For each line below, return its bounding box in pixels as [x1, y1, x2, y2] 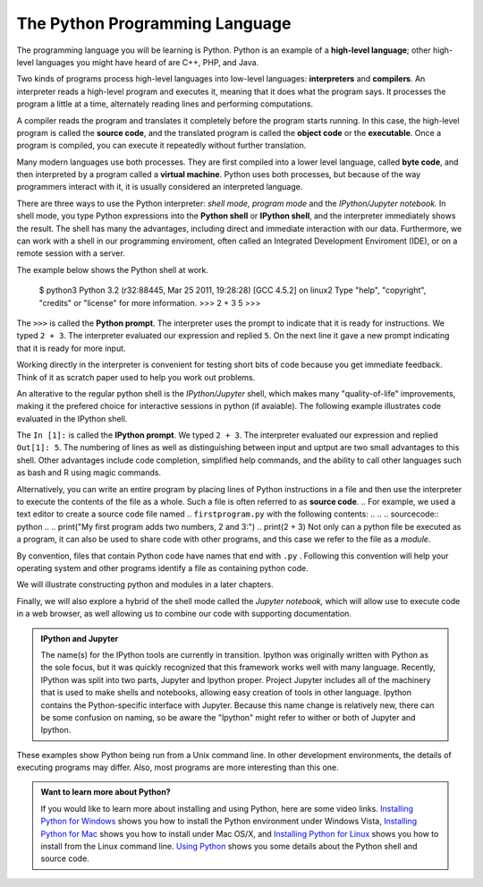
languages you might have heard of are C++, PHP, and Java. [36, 56, 259, 67]
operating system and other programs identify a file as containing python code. [16, 563, 309, 573]
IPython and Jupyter [40, 633, 119, 644]
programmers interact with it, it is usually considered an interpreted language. [16, 182, 303, 192]
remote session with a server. [16, 248, 125, 259]
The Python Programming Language [16, 13, 292, 33]
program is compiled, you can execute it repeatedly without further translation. [16, 140, 307, 151]
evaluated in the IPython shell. [16, 413, 128, 424]
